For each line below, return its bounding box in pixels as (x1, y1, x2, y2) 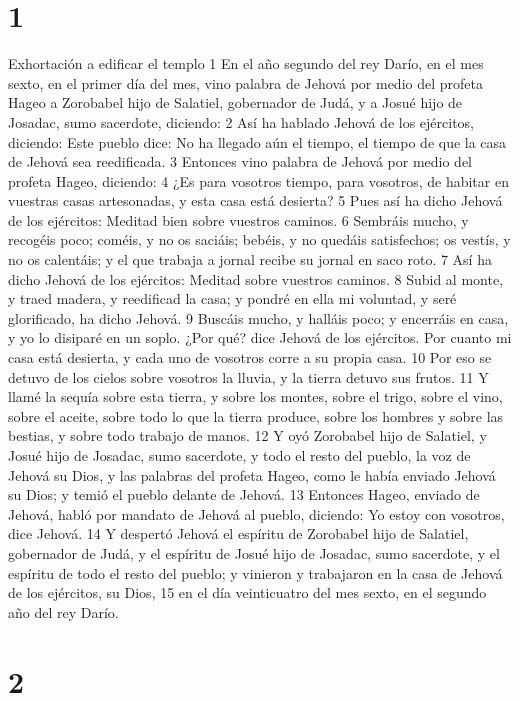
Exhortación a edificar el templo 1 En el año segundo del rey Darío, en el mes (8, 53, 484, 74)
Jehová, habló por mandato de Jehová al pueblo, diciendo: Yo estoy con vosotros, (8, 503, 505, 524)
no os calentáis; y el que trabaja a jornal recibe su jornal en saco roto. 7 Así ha (8, 249, 492, 270)
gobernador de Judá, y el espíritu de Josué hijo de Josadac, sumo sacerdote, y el (8, 542, 500, 563)
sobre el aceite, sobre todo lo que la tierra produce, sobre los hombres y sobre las (8, 405, 504, 426)
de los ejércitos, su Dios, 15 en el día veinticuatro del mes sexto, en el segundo (8, 582, 487, 603)
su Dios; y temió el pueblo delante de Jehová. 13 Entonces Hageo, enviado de (8, 484, 480, 505)
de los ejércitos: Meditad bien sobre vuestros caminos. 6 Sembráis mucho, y (8, 209, 469, 230)
